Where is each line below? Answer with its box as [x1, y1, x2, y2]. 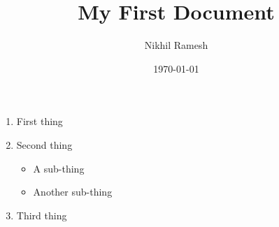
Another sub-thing [33, 184, 113, 199]
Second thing [16, 137, 73, 152]
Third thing [16, 207, 67, 222]
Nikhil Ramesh [144, 38, 208, 52]
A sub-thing [33, 161, 85, 175]
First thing [16, 114, 63, 129]
